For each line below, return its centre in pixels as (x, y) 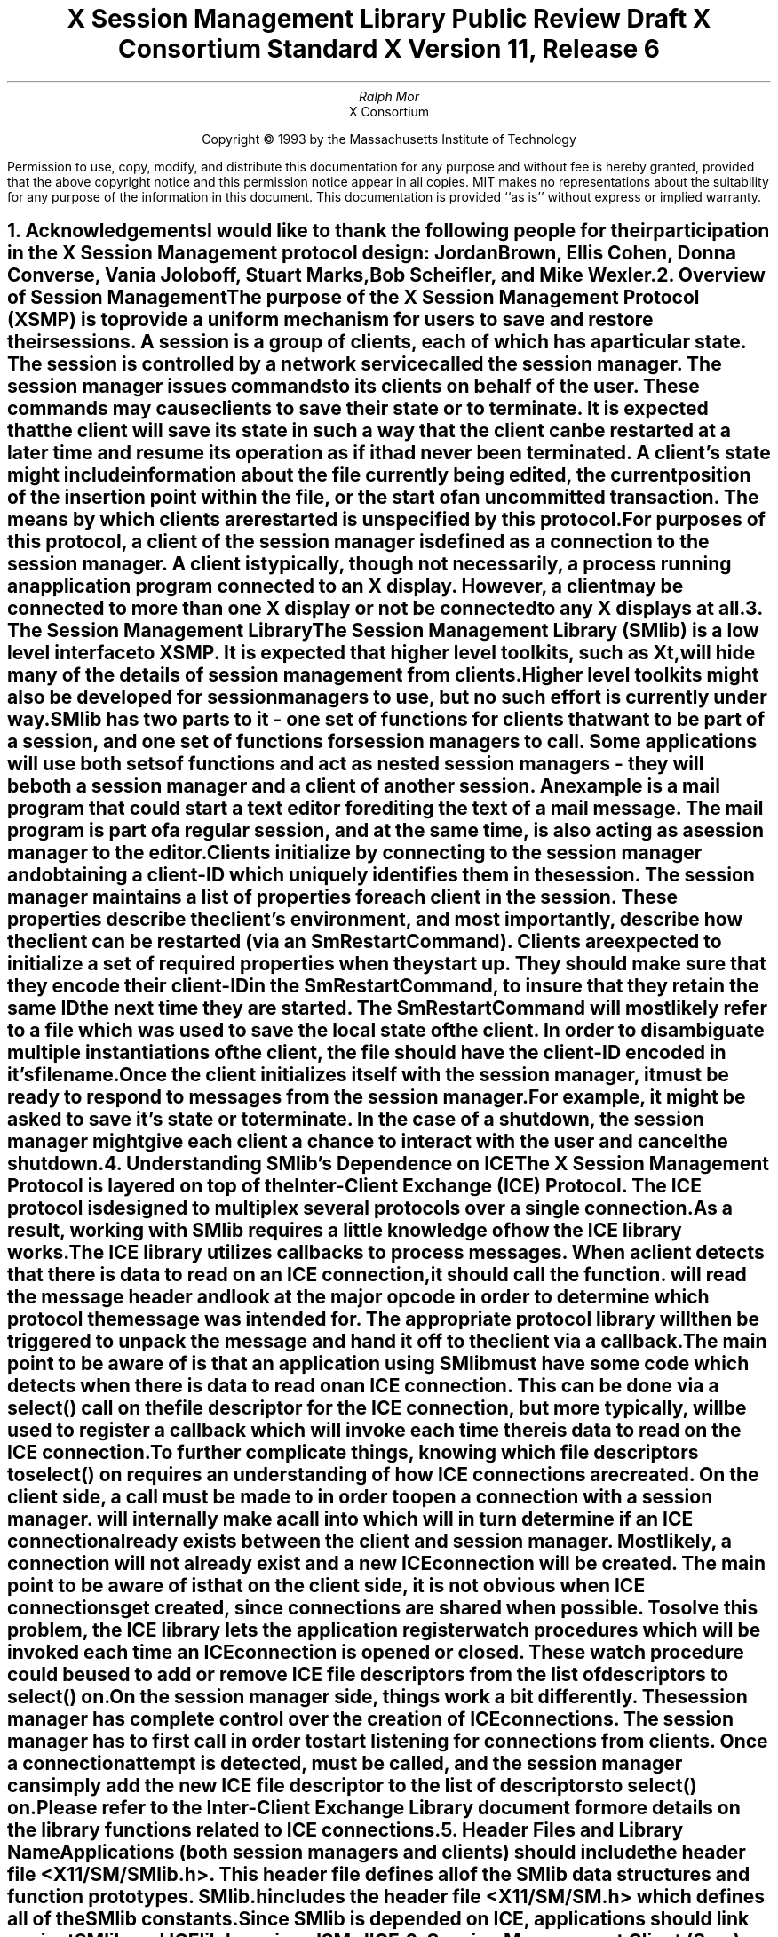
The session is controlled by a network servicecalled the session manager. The (365, 364)
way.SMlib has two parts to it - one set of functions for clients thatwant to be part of (386, 720)
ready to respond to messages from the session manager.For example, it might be (377, 1097)
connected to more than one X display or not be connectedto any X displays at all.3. (385, 609)
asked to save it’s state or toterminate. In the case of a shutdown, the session (356, 1120)
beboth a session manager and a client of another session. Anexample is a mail (364, 786)
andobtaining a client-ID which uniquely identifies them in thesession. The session (381, 875)
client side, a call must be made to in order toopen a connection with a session (360, 1497)
